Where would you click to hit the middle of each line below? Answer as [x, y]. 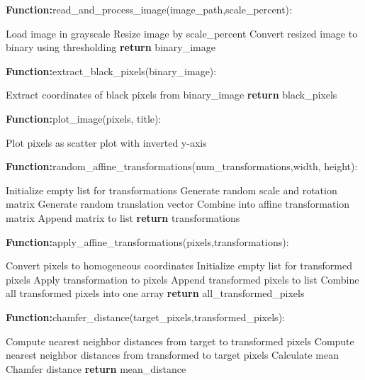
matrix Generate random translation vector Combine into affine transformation [178, 204]
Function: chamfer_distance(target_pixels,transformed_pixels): [145, 317]
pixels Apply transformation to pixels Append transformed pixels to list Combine [182, 279]
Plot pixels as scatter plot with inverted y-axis [106, 142]
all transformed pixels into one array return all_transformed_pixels [155, 293]
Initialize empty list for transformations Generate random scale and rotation [172, 190]
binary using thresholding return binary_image [111, 47]
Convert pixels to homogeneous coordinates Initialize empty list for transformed [179, 266]
